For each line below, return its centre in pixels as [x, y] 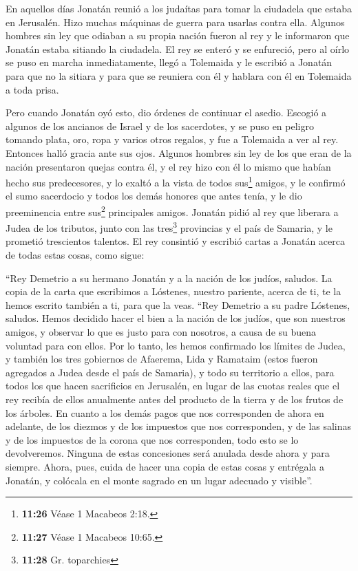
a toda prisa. [32, 89]
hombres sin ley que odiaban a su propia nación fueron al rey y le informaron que [178, 35]
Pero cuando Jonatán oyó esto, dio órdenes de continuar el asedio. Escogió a [166, 112]
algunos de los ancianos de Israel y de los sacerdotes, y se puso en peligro [160, 126]
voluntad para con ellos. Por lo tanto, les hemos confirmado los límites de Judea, [176, 345]
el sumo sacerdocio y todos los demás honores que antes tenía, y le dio [154, 196]
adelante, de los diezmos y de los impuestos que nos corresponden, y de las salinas [179, 426]
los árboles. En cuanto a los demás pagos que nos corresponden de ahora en [165, 412]
